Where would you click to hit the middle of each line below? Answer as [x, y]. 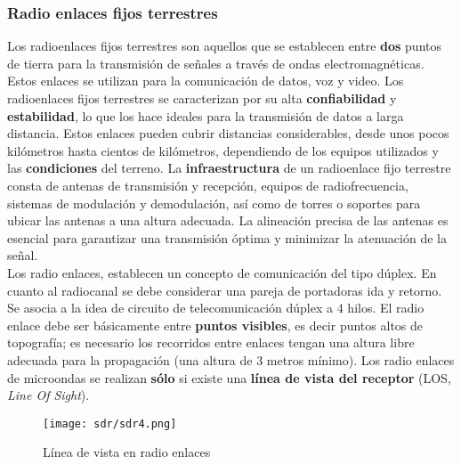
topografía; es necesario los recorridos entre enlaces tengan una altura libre [211, 342]
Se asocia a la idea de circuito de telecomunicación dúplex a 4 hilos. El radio [216, 308]
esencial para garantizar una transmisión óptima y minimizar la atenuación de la [227, 237]
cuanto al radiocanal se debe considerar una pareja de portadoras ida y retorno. [225, 290]
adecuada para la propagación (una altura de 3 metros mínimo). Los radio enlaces [231, 359]
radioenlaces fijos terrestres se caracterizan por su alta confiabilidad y [202, 98]
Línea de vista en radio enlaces [127, 452]
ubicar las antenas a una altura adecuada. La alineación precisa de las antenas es [228, 220]
